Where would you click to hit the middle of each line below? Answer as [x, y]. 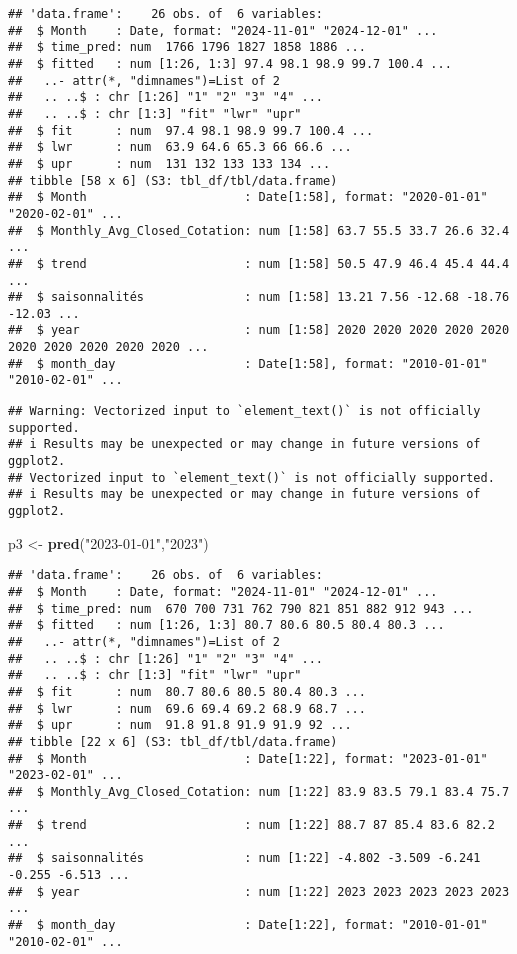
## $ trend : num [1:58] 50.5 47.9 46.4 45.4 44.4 [259, 263]
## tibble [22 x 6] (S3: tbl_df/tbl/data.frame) [173, 741]
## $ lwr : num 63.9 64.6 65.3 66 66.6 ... [180, 147]
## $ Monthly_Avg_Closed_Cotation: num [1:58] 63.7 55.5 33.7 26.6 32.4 [259, 230]
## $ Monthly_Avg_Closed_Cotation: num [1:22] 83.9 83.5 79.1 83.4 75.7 [259, 791]
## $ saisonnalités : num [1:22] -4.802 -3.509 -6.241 [244, 858]
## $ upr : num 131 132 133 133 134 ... [169, 163]
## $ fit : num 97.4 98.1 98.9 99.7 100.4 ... [191, 130]
